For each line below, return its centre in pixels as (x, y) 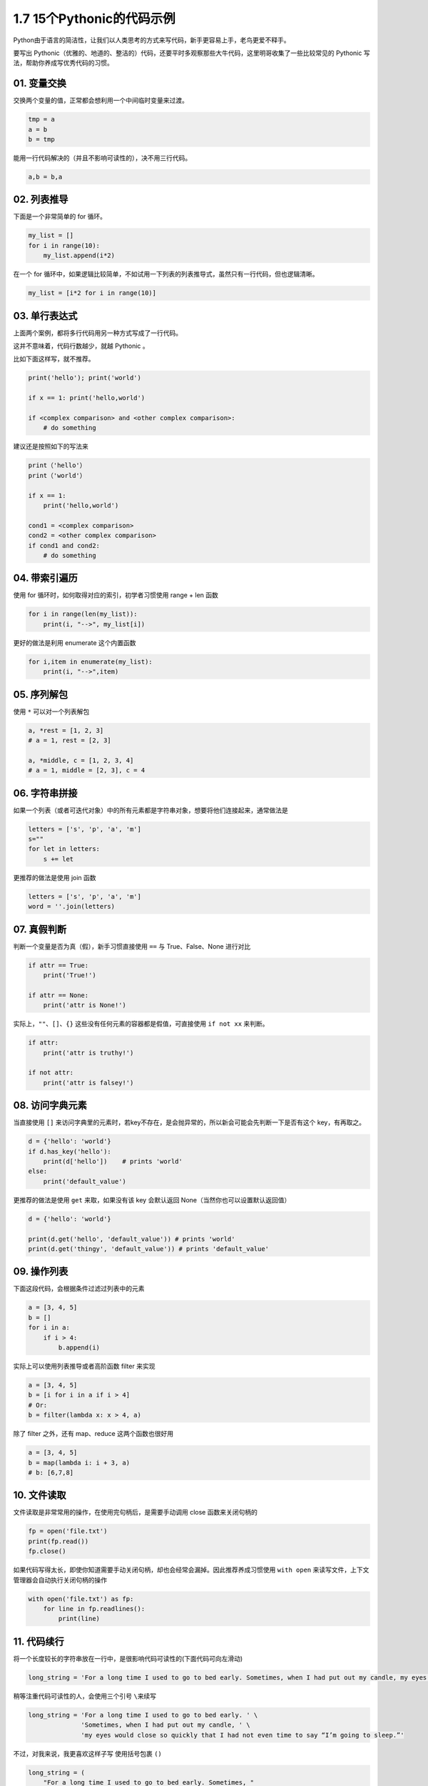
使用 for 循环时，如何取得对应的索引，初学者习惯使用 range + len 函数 (116, 595)
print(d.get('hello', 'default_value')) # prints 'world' (132, 1239)
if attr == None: (58, 995)
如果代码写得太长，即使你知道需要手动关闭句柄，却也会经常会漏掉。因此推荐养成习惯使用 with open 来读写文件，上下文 (191, 1570)
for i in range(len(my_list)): (83, 614)
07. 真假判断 (40, 929)
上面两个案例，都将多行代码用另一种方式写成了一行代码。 (97, 333)
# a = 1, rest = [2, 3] (70, 740)
